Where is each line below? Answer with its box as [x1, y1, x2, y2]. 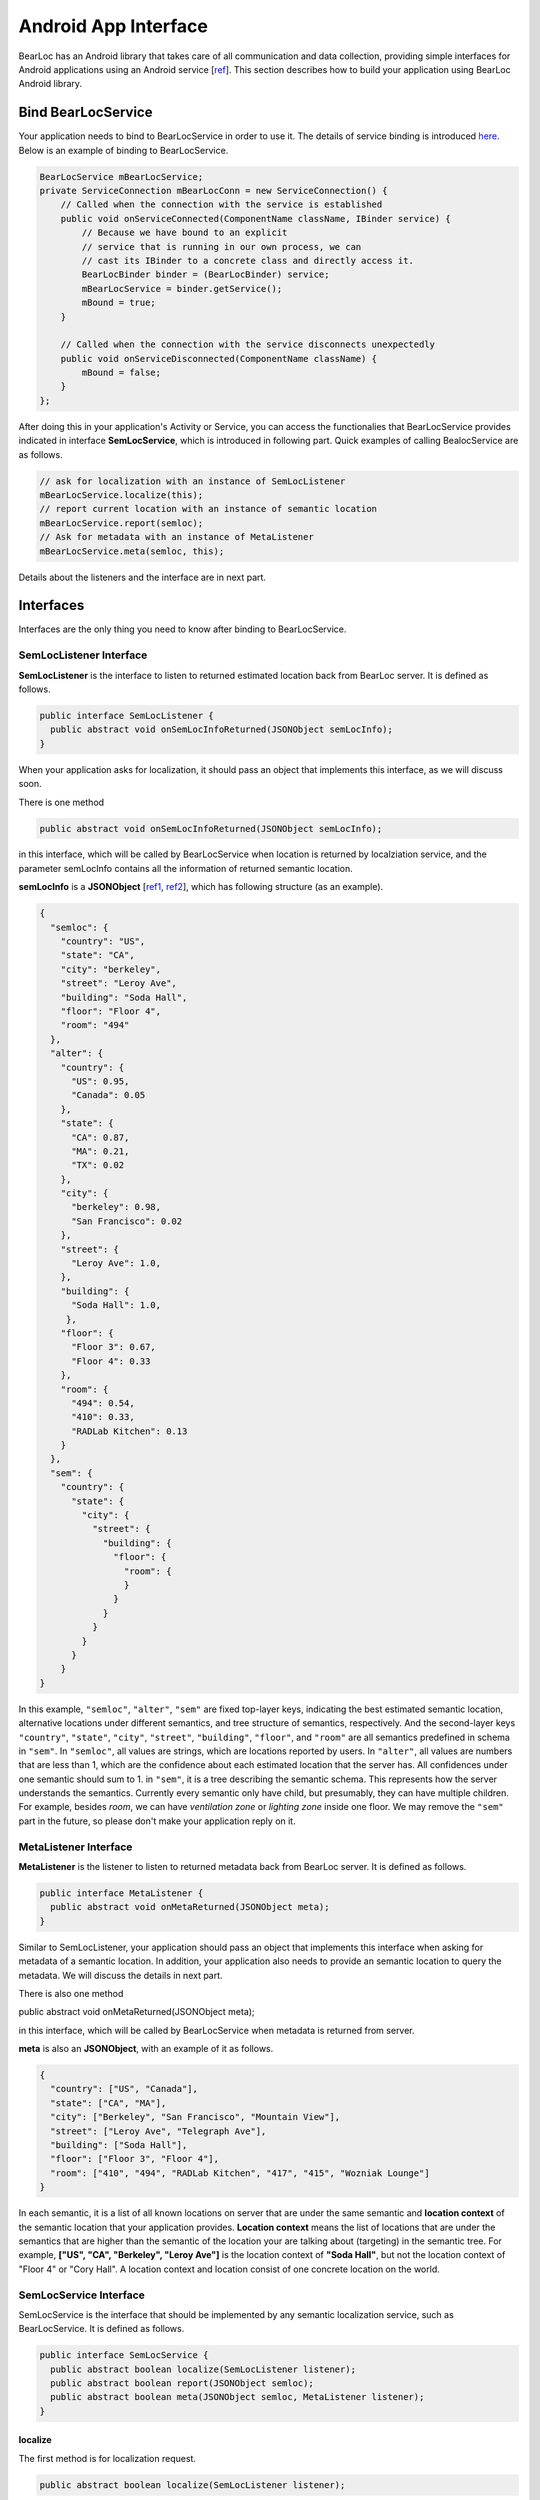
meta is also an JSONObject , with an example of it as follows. [18, 2043, 274, 2055]
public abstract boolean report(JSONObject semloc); [50, 2378, 314, 2389]
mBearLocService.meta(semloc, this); [39, 545, 225, 557]
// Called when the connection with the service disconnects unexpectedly [60, 339, 435, 350]
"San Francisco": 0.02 [71, 1215, 183, 1227]
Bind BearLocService [18, 104, 153, 121]
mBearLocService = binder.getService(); [81, 283, 283, 294]
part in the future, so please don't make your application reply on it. [18, 1815, 296, 1827]
